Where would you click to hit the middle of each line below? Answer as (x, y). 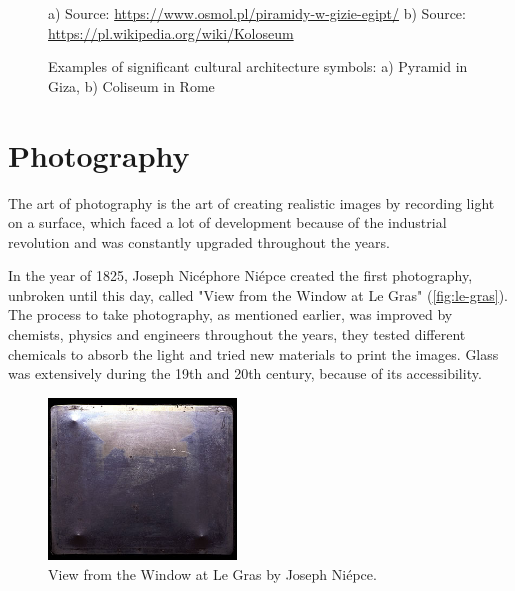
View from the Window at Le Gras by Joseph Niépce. (212, 573)
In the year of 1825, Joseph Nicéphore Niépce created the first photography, (240, 275)
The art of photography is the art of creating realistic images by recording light (251, 202)
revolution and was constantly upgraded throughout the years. (199, 241)
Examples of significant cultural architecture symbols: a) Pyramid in (258, 66)
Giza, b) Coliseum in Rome (131, 85)
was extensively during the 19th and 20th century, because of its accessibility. (245, 373)
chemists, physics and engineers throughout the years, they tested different (237, 334)
